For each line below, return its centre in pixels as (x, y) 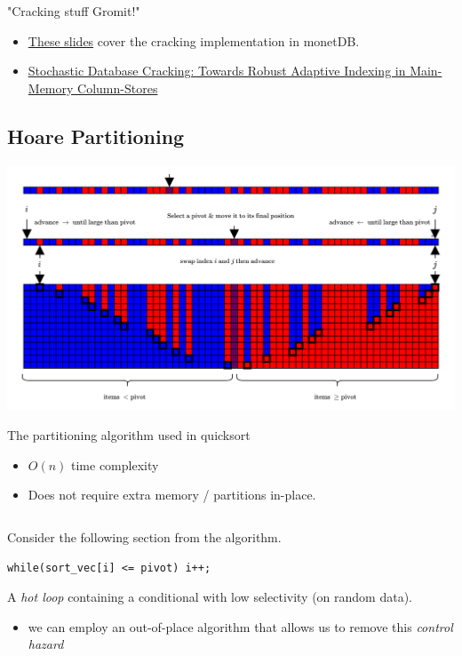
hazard (46, 644)
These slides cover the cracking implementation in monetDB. (194, 40)
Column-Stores (118, 88)
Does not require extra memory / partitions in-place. (172, 495)
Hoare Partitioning (96, 136)
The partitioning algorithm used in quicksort (129, 435)
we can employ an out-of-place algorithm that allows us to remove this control (240, 626)
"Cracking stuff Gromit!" (74, 11)
